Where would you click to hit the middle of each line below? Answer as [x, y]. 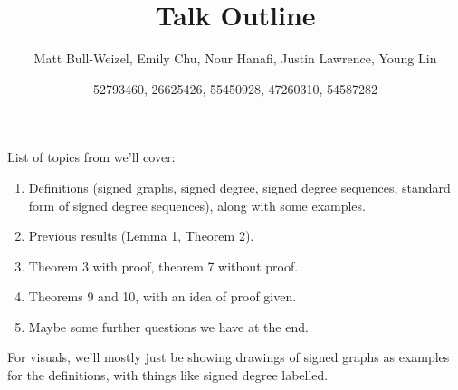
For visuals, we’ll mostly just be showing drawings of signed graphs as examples [229, 357]
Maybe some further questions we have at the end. [168, 326]
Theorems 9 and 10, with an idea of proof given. [162, 296]
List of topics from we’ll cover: [91, 157]
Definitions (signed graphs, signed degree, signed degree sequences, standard [239, 187]
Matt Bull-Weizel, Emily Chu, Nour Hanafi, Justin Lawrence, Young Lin [235, 58]
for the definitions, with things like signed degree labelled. [168, 375]
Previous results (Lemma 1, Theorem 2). [141, 236]
